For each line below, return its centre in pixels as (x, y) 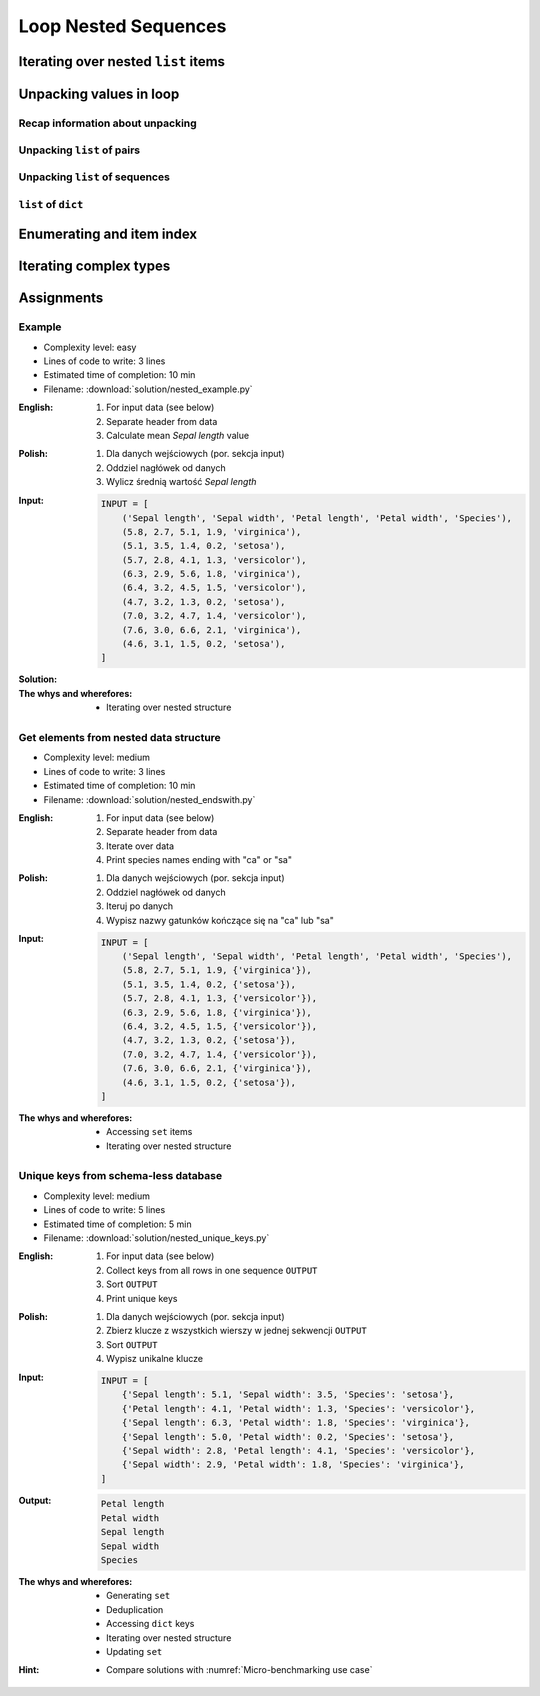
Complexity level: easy (90, 347)
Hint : (29, 1670)
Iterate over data (140, 846)
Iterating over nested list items (121, 61)
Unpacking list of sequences (94, 177)
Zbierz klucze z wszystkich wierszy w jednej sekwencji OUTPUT (236, 1331)
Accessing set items (149, 1132)
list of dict (51, 204)
